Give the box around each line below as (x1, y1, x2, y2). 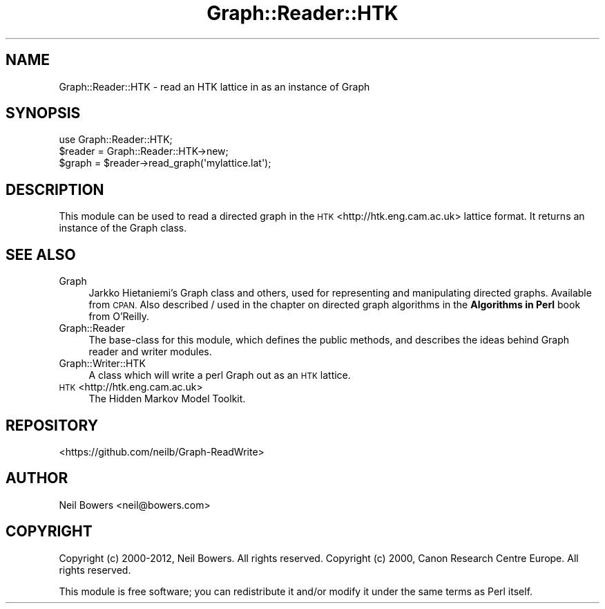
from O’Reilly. (88, 310, 150, 323)
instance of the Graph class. (59, 222, 187, 234)
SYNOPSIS (6, 104, 81, 122)
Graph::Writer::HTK (59, 357, 146, 370)
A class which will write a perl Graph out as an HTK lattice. (88, 369, 351, 382)
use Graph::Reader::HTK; (59, 133, 173, 146)
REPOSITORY (6, 416, 99, 434)
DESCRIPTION (6, 180, 104, 198)
